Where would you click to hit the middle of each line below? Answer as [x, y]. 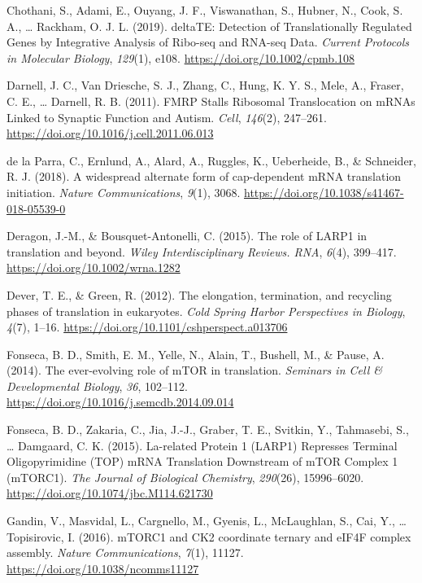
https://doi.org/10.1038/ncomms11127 [103, 568]
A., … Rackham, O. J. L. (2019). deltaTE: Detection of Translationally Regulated [209, 26]
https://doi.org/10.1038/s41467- [324, 192]
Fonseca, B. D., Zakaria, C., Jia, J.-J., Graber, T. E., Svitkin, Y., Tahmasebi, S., [208, 430]
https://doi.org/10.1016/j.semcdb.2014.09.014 [120, 402]
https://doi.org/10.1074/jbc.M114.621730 [110, 493]
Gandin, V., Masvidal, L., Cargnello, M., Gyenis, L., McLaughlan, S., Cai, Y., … [207, 521]
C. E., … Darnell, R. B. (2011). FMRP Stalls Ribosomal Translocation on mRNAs [211, 101]
